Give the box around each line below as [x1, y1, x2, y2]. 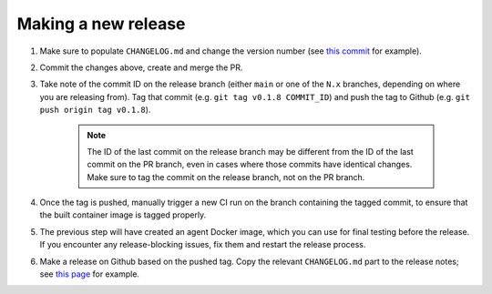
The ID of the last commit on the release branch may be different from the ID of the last [87, 146, 414, 157]
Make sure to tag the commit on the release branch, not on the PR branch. [87, 171, 365, 182]
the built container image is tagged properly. [39, 209, 207, 220]
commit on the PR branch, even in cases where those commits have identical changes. [87, 159, 413, 170]
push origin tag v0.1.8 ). [39, 105, 151, 116]
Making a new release [16, 14, 186, 34]
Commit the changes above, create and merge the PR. [39, 62, 243, 73]
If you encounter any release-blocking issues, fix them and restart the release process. [39, 239, 366, 250]
